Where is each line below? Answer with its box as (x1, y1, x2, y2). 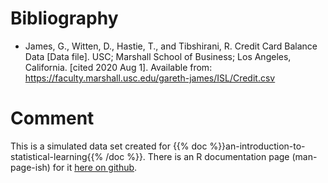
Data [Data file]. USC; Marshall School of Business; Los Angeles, (24, 50, 292, 62)
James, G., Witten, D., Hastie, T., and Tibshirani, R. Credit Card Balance (24, 40, 318, 52)
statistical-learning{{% (10, 150, 104, 162)
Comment (10, 107, 95, 130)
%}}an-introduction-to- (209, 140, 306, 152)
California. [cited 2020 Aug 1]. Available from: (24, 61, 213, 73)
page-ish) (10, 161, 51, 173)
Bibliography (10, 7, 119, 30)
